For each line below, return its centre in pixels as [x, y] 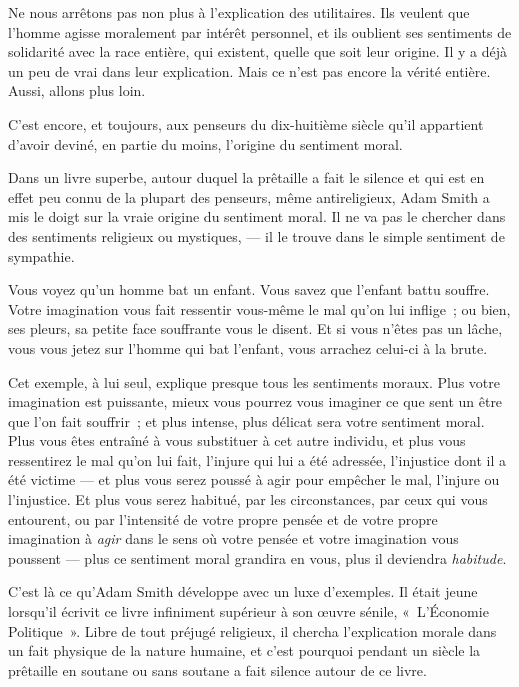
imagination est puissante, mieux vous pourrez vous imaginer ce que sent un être [255, 401]
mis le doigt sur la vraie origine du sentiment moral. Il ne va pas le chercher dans [257, 216]
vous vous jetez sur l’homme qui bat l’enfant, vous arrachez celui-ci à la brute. [248, 347]
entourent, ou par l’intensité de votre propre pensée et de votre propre [223, 518]
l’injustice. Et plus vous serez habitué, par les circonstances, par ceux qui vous [248, 499]
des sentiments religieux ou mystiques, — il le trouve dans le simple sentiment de [256, 235]
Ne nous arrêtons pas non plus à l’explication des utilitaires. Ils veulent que [239, 12]
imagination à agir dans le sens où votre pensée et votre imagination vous [233, 538]
